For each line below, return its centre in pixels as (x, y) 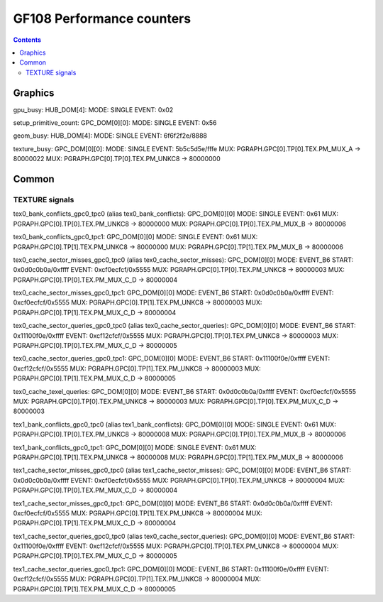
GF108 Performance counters (102, 18)
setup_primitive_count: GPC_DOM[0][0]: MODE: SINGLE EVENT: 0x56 (115, 123)
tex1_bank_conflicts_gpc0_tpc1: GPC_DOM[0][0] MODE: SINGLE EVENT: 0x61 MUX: (135, 447)
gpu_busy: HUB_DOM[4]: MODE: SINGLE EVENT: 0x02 (93, 109)
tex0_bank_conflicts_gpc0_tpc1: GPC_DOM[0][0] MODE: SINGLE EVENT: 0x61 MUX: (135, 237)
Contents (27, 40)
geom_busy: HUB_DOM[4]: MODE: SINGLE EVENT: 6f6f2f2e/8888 (110, 136)
